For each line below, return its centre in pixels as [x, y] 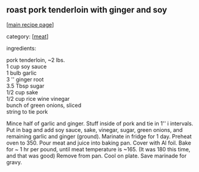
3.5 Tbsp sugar [25, 86]
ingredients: [21, 48]
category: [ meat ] [27, 36]
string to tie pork [27, 111]
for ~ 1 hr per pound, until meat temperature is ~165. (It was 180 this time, [98, 149]
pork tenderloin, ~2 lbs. [36, 60]
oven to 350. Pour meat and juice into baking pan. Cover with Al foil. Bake [99, 143]
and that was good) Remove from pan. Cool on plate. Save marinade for [97, 156]
